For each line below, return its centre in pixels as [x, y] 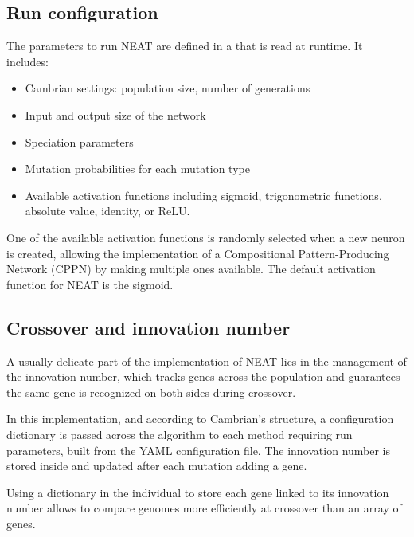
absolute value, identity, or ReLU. [107, 211]
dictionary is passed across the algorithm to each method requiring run [180, 434]
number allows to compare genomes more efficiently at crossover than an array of [204, 508]
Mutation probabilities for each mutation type [137, 169]
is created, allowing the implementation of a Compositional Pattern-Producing [198, 253]
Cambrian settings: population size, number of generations [168, 88]
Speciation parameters [79, 141]
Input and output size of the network [115, 114]
